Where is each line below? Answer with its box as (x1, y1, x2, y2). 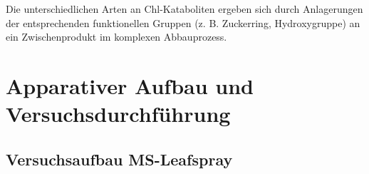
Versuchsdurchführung (6, 99, 231, 128)
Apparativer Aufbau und (6, 71, 254, 100)
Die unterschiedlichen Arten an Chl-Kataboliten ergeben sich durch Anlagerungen (6, 1, 363, 16)
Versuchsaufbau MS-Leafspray (6, 148, 233, 170)
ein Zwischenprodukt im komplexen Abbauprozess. (6, 29, 227, 44)
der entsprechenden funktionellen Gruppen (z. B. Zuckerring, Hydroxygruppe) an (6, 15, 360, 30)
